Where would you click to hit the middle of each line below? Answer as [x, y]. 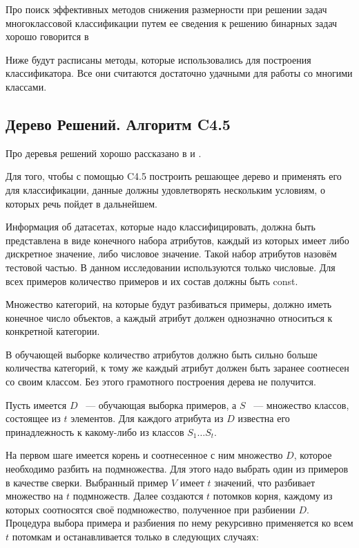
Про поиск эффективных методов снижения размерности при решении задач [166, 9]
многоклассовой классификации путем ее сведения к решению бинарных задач [172, 22]
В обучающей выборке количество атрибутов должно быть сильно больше [162, 354]
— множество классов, [301, 404]
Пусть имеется [36, 404]
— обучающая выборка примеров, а [161, 404]
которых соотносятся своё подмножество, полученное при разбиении [151, 509]
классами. [26, 86]
